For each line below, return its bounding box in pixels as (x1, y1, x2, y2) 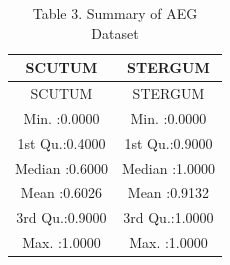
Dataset (91, 22, 139, 43)
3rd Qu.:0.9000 (16, 207, 107, 228)
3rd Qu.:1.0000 (123, 207, 214, 228)
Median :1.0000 (121, 157, 215, 178)
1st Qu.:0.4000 (17, 132, 106, 153)
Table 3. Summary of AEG (32, 3, 198, 23)
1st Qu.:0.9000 (124, 132, 213, 153)
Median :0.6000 (15, 157, 108, 178)
